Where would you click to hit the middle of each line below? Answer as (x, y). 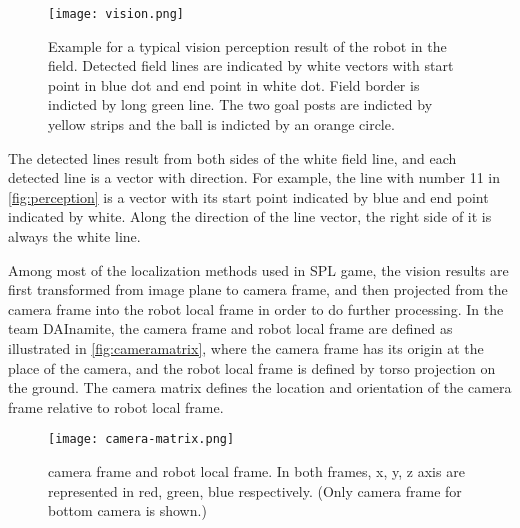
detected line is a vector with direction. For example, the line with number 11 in (254, 177)
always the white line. (74, 236)
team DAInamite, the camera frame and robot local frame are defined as (230, 328)
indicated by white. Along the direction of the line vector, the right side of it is (250, 216)
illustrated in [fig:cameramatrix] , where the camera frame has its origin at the (246, 347)
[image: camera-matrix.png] (141, 439)
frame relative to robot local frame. (116, 406)
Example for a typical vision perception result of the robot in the (247, 45)
